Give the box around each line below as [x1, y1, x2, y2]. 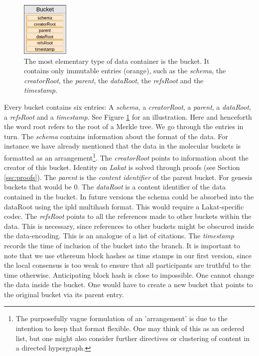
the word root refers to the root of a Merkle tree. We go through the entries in [4, 121, 244, 132]
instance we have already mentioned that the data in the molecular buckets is [4, 141, 241, 151]
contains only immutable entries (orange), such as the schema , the [24, 65, 226, 76]
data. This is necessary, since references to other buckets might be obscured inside [4, 220, 254, 231]
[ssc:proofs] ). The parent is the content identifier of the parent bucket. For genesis [4, 172, 253, 182]
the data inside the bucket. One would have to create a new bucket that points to [4, 279, 253, 290]
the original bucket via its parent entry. [4, 289, 124, 299]
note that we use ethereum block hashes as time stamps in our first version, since [4, 250, 252, 260]
